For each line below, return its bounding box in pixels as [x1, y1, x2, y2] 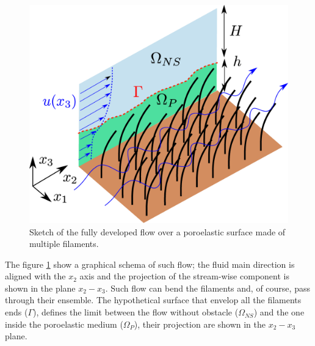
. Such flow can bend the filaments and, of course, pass [105, 281, 310, 294]
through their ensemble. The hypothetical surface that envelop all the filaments [5, 293, 302, 306]
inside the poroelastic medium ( [5, 317, 123, 330]
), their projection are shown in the [134, 317, 266, 330]
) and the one [253, 306, 305, 318]
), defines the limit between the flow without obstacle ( [33, 306, 239, 318]
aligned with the [5, 270, 66, 282]
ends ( [5, 306, 28, 318]
